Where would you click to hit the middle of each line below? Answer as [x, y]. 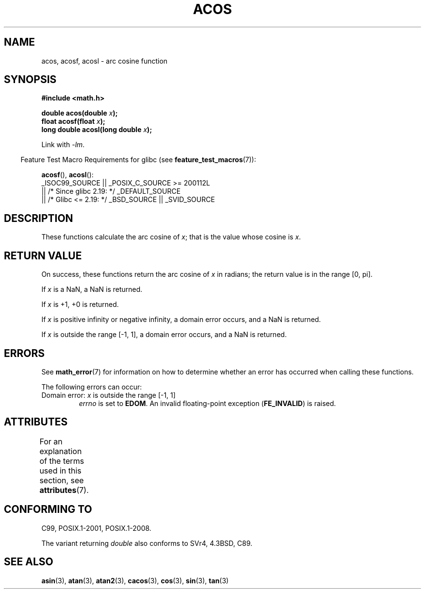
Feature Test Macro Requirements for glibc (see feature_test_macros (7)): [138, 160]
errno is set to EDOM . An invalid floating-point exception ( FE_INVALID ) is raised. [207, 403]
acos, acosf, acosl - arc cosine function [105, 61]
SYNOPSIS [30, 80]
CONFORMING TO [48, 509]
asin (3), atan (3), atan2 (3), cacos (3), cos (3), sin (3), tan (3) [135, 580]
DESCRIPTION [39, 218]
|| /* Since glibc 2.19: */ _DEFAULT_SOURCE [111, 191]
